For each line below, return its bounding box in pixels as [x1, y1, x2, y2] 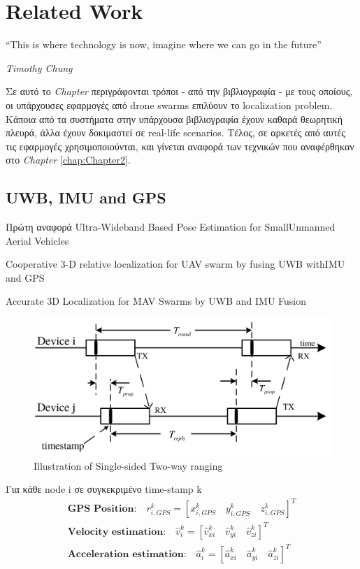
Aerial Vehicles [6, 233, 69, 247]
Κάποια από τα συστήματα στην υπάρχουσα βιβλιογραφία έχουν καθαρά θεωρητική [6, 111, 343, 126]
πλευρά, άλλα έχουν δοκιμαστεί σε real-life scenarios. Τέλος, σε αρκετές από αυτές [6, 125, 345, 140]
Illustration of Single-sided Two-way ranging [34, 458, 223, 473]
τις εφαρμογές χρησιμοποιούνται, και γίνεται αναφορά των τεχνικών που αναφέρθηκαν [6, 138, 354, 153]
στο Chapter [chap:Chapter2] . [6, 152, 131, 167]
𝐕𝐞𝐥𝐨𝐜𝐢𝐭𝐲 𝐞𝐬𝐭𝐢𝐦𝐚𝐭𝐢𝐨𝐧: [67, 526, 166, 537]
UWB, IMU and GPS [6, 187, 166, 208]
